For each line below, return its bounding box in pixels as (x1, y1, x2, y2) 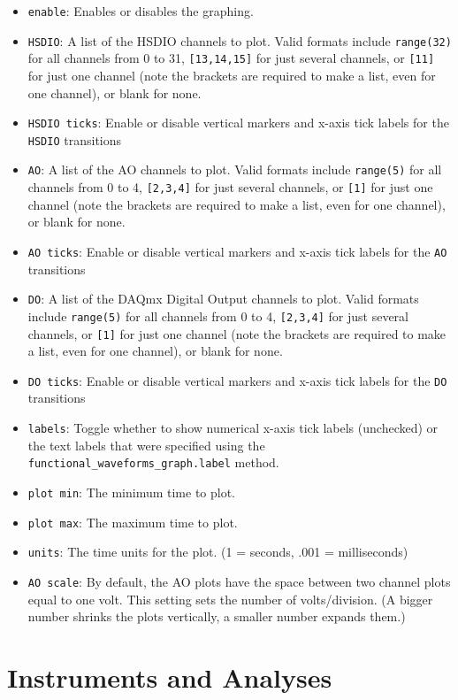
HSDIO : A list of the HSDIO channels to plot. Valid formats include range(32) (27, 31, 452, 50)
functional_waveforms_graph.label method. (27, 453, 279, 472)
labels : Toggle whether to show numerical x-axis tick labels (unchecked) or (27, 419, 439, 437)
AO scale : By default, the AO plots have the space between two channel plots (27, 572, 451, 590)
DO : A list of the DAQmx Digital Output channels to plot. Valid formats (27, 289, 419, 308)
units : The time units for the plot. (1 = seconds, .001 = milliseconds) (27, 542, 408, 561)
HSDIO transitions (27, 130, 122, 149)
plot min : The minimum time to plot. (27, 482, 236, 501)
